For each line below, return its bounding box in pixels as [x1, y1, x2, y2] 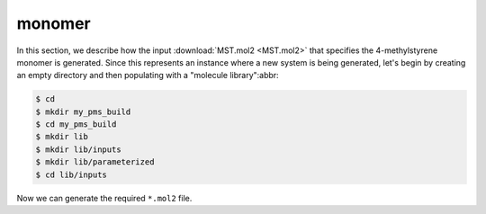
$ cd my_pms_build [35, 120, 117, 129]
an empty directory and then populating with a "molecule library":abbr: [16, 70, 279, 81]
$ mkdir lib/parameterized [35, 157, 155, 167]
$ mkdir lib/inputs [35, 144, 121, 155]
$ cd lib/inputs [35, 169, 108, 180]
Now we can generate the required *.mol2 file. [16, 192, 193, 203]
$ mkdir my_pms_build [35, 106, 131, 117]
